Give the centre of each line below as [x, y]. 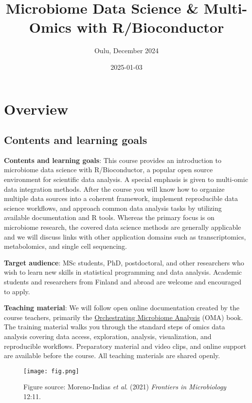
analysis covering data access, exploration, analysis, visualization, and [108, 336]
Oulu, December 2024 [126, 50]
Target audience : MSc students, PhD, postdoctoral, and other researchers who [124, 262]
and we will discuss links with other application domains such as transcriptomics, [125, 236]
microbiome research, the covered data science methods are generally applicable [123, 227]
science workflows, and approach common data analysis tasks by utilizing [113, 208]
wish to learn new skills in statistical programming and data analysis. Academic [123, 272]
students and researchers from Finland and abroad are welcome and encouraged [123, 282]
